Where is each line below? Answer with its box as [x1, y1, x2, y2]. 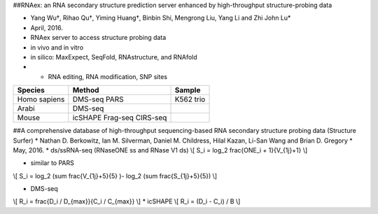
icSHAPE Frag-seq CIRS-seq [72, 113, 167, 122]
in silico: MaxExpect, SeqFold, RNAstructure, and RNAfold [30, 52, 197, 61]
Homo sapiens [17, 94, 65, 104]
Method [72, 85, 99, 95]
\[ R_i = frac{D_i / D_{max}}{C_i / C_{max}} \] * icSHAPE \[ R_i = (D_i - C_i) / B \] [13, 197, 241, 206]
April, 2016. [30, 23, 63, 31]
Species [17, 85, 45, 95]
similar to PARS [30, 159, 75, 167]
